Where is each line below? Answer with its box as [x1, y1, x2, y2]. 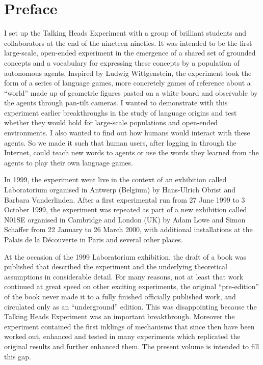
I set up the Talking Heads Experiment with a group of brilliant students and [4, 27, 247, 38]
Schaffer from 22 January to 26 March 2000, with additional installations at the [4, 224, 253, 235]
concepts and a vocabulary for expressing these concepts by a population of [4, 57, 240, 68]
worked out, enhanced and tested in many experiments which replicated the [4, 331, 241, 342]
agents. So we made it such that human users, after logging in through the [4, 137, 236, 148]
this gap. [4, 351, 31, 361]
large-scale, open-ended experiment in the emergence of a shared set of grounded [4, 47, 256, 58]
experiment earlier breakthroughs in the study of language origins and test [4, 107, 237, 118]
